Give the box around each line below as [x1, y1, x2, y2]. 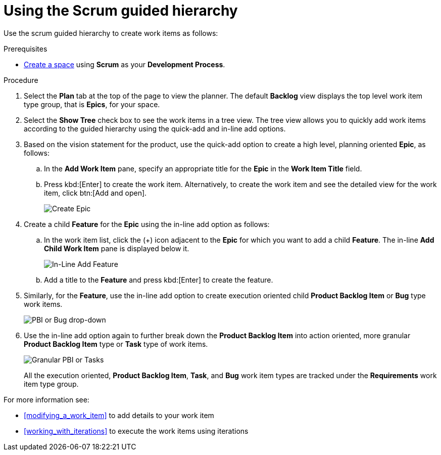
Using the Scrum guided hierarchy [4, 2, 238, 19]
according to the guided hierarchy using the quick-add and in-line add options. [24, 124, 286, 133]
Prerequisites [4, 44, 47, 53]
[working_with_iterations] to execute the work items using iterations [24, 426, 249, 435]
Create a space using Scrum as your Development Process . [24, 60, 225, 69]
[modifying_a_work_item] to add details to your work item [24, 411, 214, 420]
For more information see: [4, 395, 89, 404]
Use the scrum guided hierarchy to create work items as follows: [4, 28, 218, 37]
